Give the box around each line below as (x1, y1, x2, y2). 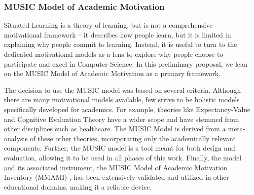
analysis (4, 133, 28, 143)
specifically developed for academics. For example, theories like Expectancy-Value (4, 104, 251, 114)
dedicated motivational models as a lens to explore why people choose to (4, 49, 223, 59)
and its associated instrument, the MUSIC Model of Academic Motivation (4, 162, 228, 172)
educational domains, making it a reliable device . (4, 181, 152, 192)
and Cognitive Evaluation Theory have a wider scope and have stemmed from (4, 114, 239, 124)
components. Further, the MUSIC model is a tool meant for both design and (4, 143, 235, 153)
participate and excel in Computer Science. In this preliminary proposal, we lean (4, 58, 248, 69)
